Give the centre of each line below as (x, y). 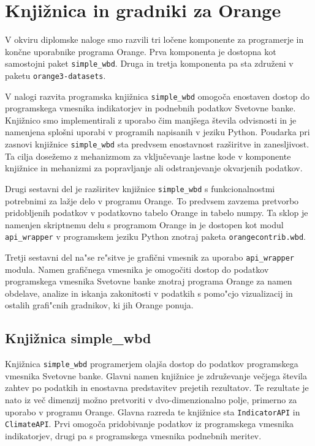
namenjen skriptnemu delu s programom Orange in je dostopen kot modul (144, 224)
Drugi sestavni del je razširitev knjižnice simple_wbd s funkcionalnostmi (140, 188)
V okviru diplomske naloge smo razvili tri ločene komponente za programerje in (154, 39)
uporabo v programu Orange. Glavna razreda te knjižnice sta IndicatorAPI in (153, 411)
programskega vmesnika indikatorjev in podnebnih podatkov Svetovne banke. (150, 108)
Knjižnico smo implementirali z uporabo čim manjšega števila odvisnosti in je (151, 120)
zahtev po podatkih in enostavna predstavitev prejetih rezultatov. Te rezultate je (157, 388)
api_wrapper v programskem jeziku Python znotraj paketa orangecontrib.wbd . (155, 236)
